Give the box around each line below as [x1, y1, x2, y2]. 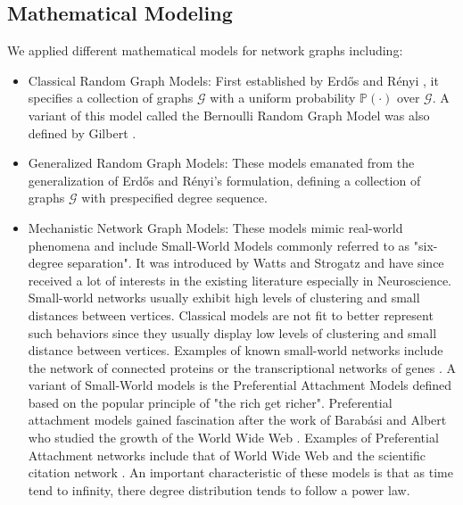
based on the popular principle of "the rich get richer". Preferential [28, 393, 393, 411]
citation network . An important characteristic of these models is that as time [28, 463, 453, 482]
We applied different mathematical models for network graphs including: [7, 41, 403, 60]
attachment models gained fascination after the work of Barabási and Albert [28, 410, 447, 429]
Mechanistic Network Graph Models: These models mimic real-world [28, 218, 403, 236]
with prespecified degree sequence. [81, 188, 268, 207]
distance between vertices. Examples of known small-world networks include [28, 341, 443, 360]
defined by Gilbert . [28, 123, 136, 142]
